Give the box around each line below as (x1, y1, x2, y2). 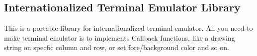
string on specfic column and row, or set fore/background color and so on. (4, 42, 229, 53)
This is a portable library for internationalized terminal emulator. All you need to (4, 23, 253, 33)
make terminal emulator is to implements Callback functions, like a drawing (4, 32, 235, 43)
